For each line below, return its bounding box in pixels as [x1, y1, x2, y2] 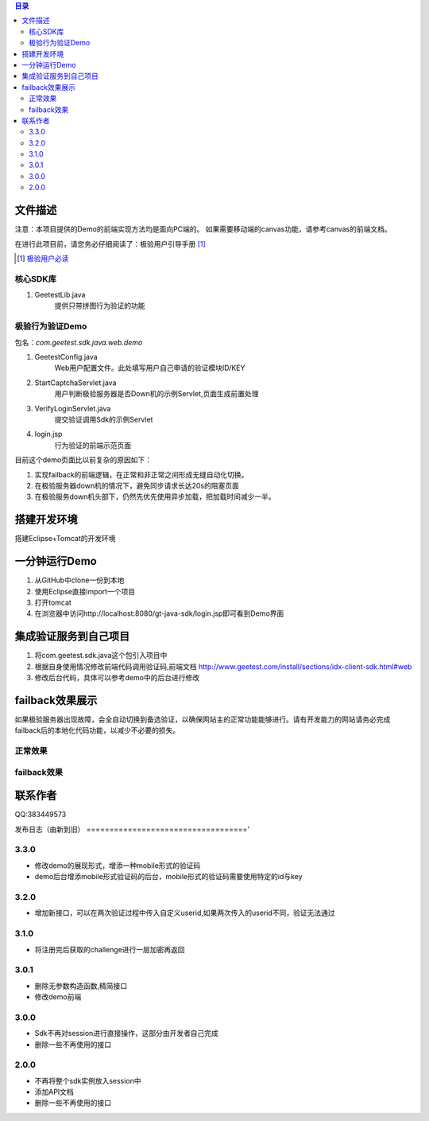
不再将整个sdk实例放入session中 [34, 1076, 142, 1085]
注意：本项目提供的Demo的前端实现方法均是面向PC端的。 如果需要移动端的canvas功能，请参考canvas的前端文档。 [14, 224, 392, 234]
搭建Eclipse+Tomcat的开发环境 [14, 534, 116, 543]
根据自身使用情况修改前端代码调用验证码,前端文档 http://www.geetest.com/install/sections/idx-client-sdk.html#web [34, 661, 412, 671]
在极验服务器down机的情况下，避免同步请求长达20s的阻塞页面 [34, 481, 240, 490]
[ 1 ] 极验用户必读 [17, 253, 69, 263]
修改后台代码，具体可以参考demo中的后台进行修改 [34, 672, 200, 682]
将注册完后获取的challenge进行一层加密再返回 [34, 944, 186, 954]
